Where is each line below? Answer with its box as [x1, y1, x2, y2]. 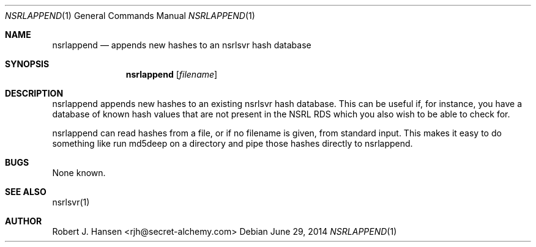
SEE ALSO [5, 186, 47, 197]
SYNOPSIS [5, 59, 50, 69]
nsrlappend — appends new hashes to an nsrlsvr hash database [52, 40, 311, 50]
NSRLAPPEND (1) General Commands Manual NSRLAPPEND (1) [5, 10, 255, 21]
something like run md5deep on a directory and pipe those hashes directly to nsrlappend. [52, 138, 413, 149]
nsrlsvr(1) [52, 197, 90, 207]
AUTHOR [5, 216, 42, 226]
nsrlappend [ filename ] [125, 69, 218, 79]
